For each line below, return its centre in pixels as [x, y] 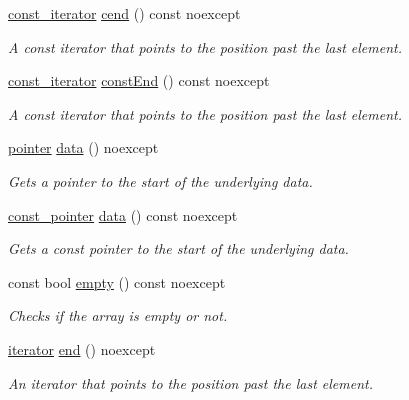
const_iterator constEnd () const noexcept [139, 80]
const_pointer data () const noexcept [123, 214]
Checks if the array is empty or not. [118, 315]
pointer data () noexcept [83, 147]
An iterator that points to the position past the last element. [190, 382]
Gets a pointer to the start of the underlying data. [160, 180]
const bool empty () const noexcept [117, 281]
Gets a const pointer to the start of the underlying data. [178, 248]
